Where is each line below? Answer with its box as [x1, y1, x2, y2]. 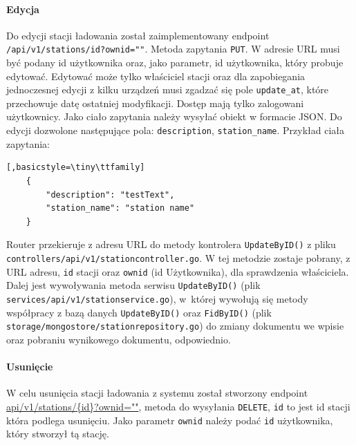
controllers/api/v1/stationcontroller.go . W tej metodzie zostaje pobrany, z [6, 250, 350, 265]
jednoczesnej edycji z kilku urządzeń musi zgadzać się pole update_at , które [6, 82, 329, 97]
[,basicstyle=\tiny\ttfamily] [6, 162, 145, 173]
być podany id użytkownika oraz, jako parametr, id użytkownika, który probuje [6, 55, 344, 70]
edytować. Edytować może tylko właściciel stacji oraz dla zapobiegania [6, 68, 306, 83]
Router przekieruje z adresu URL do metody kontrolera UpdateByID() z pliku [6, 237, 336, 252]
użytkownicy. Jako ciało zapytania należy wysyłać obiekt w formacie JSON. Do [6, 109, 342, 124]
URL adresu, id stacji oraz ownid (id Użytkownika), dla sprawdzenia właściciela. [6, 264, 349, 278]
